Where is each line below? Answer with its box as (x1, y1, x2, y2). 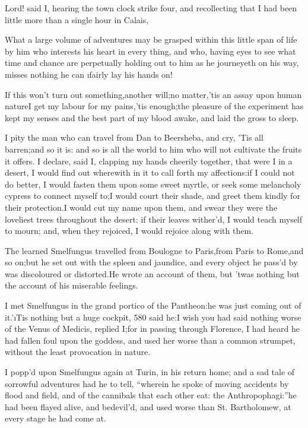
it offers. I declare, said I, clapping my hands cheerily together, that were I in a (5, 154, 293, 167)
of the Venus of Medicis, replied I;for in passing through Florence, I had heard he (5, 322, 300, 335)
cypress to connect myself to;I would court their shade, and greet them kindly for (5, 189, 300, 202)
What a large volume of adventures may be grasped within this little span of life (5, 33, 297, 46)
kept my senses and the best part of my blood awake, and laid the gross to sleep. (5, 111, 299, 123)
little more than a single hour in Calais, (5, 13, 149, 26)
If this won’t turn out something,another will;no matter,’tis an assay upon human (5, 88, 302, 100)
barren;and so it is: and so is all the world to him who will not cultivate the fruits (5, 142, 302, 155)
